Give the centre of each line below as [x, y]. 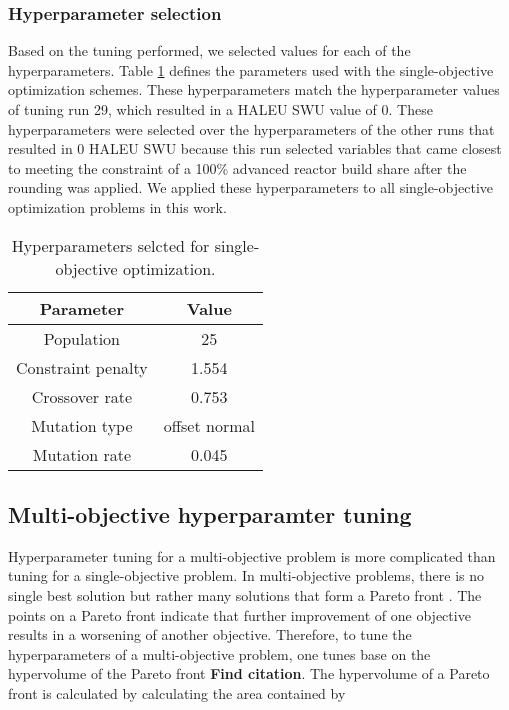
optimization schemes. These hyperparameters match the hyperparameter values [254, 89]
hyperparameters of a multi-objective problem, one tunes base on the [219, 653]
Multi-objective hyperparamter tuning [210, 513]
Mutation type [82, 425]
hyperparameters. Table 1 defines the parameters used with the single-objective [251, 69]
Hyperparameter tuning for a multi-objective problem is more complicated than [252, 555]
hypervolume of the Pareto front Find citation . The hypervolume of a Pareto [249, 673]
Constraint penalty [82, 367]
